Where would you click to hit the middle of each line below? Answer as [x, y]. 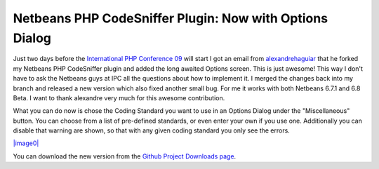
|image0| [26, 143]
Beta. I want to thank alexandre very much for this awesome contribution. [119, 97]
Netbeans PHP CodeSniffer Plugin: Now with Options [171, 18]
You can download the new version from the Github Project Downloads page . [125, 156]
